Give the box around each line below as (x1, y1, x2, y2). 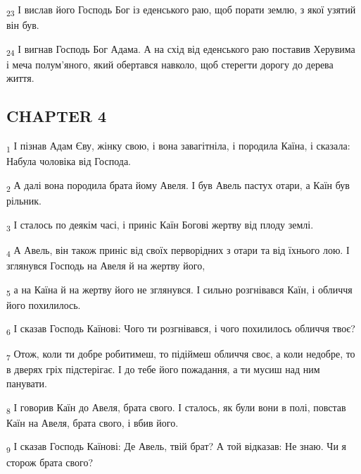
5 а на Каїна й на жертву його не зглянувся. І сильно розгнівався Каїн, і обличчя (6, 281, 353, 298)
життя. (6, 71, 34, 85)
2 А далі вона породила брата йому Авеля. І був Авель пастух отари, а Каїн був (6, 177, 350, 194)
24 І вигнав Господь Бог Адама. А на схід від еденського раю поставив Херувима (6, 41, 355, 58)
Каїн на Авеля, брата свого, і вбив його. (6, 415, 179, 430)
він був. (6, 18, 39, 32)
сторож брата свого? (6, 454, 94, 469)
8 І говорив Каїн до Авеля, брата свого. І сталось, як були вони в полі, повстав (6, 399, 346, 416)
